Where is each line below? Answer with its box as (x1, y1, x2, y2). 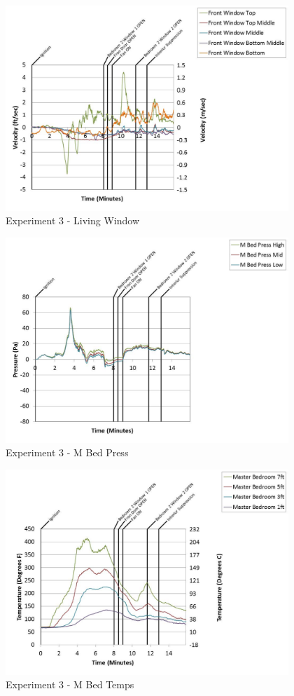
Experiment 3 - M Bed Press (6, 445, 129, 460)
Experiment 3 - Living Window (6, 213, 140, 228)
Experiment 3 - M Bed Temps (6, 677, 134, 692)
